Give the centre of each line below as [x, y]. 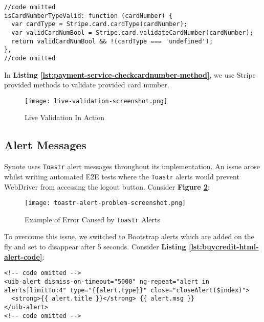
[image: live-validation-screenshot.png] [96, 101]
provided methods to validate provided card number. [87, 85]
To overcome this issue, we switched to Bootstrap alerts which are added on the [129, 236]
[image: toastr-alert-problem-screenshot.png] [105, 203]
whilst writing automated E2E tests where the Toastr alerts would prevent [122, 176]
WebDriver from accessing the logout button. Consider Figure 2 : [107, 186]
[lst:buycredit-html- [224, 247]
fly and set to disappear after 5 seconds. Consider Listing [95, 247]
